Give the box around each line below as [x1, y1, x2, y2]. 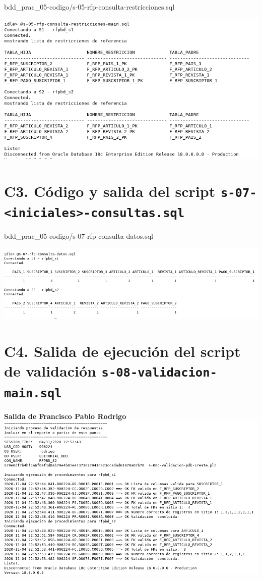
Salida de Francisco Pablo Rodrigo [4, 410, 126, 421]
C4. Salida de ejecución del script [4, 341, 241, 361]
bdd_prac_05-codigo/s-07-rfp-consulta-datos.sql [4, 231, 153, 241]
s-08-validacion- [101, 365, 217, 380]
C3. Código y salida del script [4, 180, 216, 201]
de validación [4, 360, 96, 381]
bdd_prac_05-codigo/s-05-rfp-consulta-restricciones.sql [4, 2, 175, 12]
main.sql [4, 386, 62, 400]
